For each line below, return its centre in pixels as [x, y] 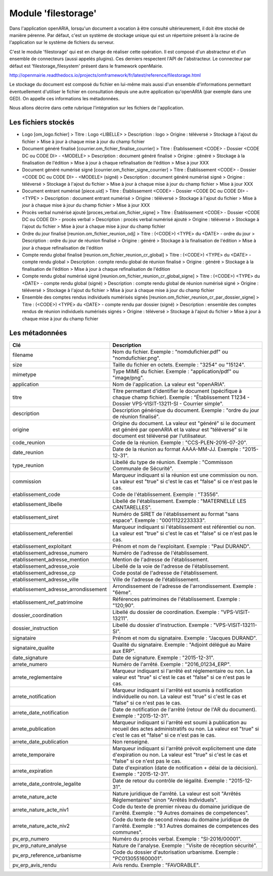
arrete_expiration [33, 771]
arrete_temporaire [34, 755]
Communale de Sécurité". [143, 469]
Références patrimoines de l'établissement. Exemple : [176, 599]
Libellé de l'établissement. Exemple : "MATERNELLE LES [179, 501]
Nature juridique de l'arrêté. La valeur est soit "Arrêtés [177, 794]
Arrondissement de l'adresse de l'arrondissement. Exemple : [184, 586]
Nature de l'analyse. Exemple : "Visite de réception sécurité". [185, 846]
